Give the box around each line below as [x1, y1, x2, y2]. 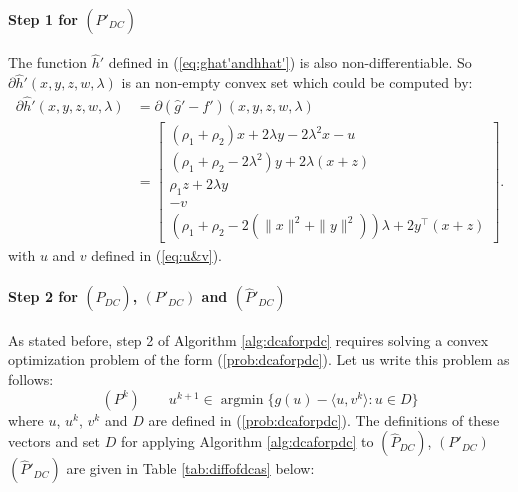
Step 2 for [8, 286, 78, 307]
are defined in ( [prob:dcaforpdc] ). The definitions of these [148, 409, 500, 430]
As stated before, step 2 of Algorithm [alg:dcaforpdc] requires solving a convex [8, 329, 489, 350]
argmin [220, 392, 264, 407]
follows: [8, 369, 54, 390]
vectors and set [8, 431, 100, 452]
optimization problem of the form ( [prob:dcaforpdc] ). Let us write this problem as [8, 349, 510, 370]
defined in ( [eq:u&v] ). [91, 245, 223, 266]
